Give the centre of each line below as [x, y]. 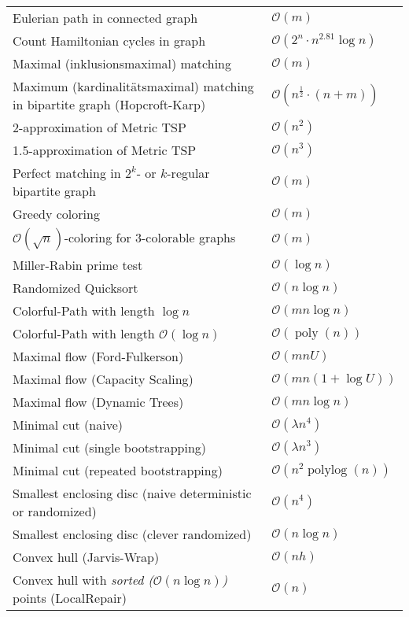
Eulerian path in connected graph [105, 18]
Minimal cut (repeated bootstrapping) [118, 470]
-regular [188, 173]
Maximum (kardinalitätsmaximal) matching [133, 86]
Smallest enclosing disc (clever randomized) [132, 534]
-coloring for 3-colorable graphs [150, 237]
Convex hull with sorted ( [83, 580]
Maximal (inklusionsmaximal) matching [122, 63]
